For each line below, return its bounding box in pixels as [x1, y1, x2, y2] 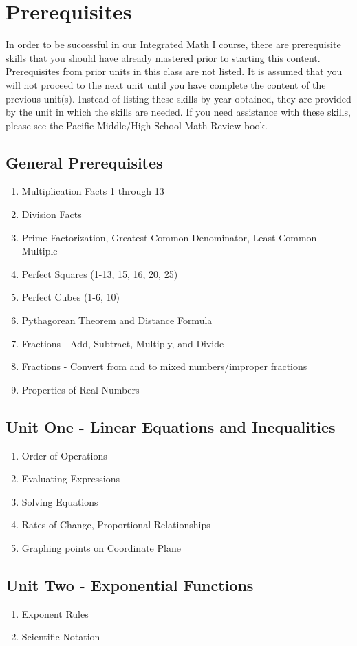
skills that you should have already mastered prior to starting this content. [6, 50, 321, 65]
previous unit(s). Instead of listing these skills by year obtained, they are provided [6, 91, 351, 105]
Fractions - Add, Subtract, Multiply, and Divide [21, 336, 224, 350]
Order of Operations [21, 448, 107, 462]
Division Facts [21, 207, 82, 222]
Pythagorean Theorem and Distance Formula [21, 313, 213, 327]
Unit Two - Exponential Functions [6, 574, 254, 595]
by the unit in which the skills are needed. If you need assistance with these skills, [6, 105, 351, 119]
